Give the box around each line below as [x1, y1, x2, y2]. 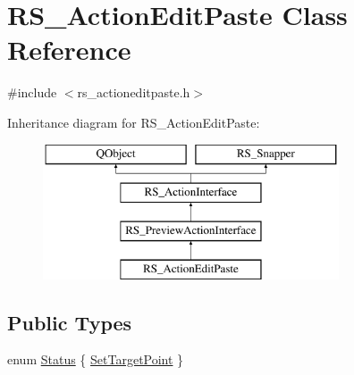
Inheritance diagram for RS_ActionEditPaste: [7, 112, 260, 131]
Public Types [7, 308, 132, 336]
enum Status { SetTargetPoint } [7, 350, 184, 369]
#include [7, 83, 57, 102]
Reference [7, 31, 131, 68]
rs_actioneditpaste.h [77, 83, 190, 102]
